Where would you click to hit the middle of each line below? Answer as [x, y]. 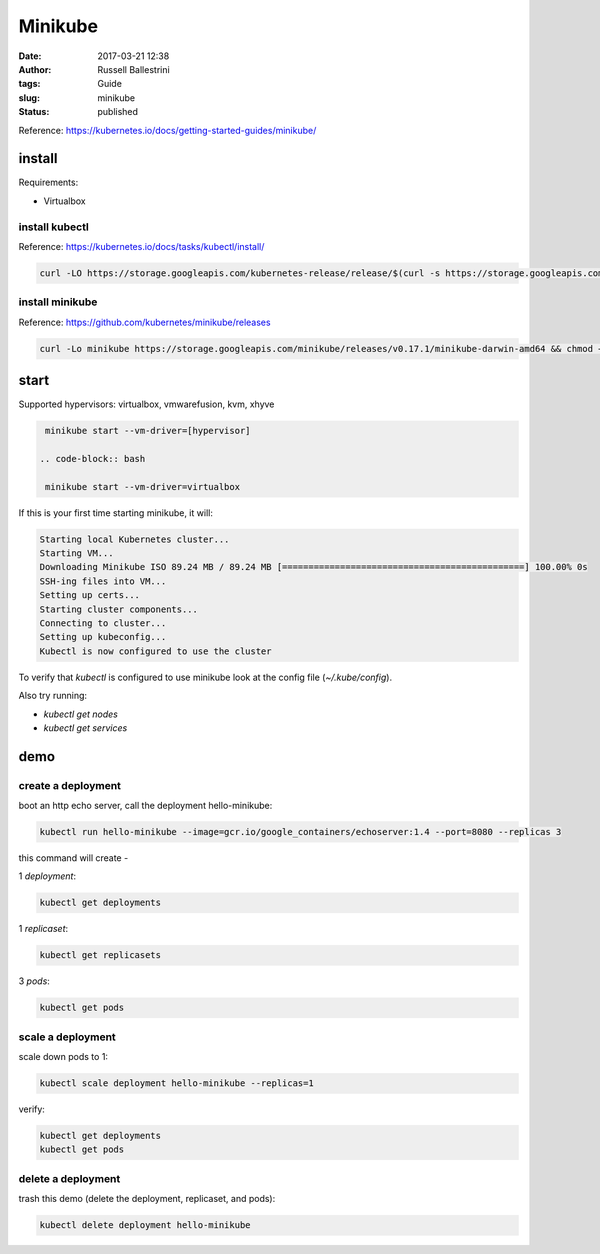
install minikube [58, 302]
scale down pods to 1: [63, 1057]
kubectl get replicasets [100, 955]
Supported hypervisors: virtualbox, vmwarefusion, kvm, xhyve [146, 404]
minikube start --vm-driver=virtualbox [142, 486]
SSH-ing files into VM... [103, 581]
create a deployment [70, 785]
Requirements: [48, 182]
